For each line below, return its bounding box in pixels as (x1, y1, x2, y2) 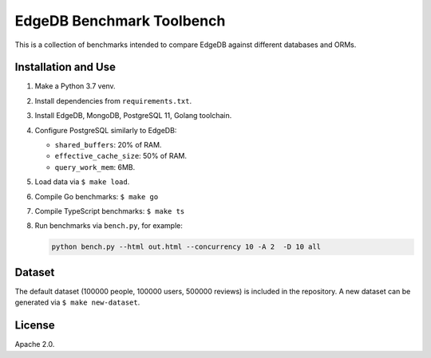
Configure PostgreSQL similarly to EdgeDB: (34, 125, 177, 135)
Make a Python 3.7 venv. (34, 81, 116, 91)
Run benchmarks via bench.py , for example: (34, 221, 184, 230)
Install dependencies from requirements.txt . (34, 96, 192, 105)
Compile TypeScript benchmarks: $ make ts (34, 206, 185, 215)
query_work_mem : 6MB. (54, 162, 136, 171)
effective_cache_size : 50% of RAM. (54, 151, 188, 161)
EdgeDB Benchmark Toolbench (14, 12, 226, 30)
